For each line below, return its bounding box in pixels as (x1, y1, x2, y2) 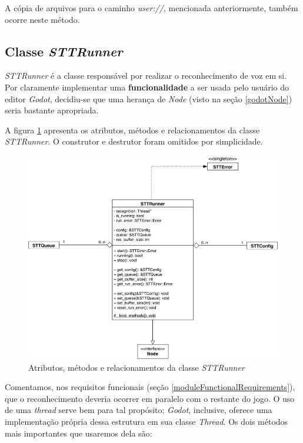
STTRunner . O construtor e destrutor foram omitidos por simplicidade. (5, 135, 263, 147)
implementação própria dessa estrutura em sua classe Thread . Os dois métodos (5, 415, 288, 427)
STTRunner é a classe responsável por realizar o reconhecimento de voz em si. (5, 69, 287, 82)
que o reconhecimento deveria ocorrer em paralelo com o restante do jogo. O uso (5, 392, 295, 404)
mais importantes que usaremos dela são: (5, 427, 152, 439)
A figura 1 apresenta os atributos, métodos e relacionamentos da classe (5, 123, 260, 136)
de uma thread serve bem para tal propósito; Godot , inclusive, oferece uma (5, 404, 272, 416)
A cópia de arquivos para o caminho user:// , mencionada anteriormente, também (5, 2, 298, 14)
